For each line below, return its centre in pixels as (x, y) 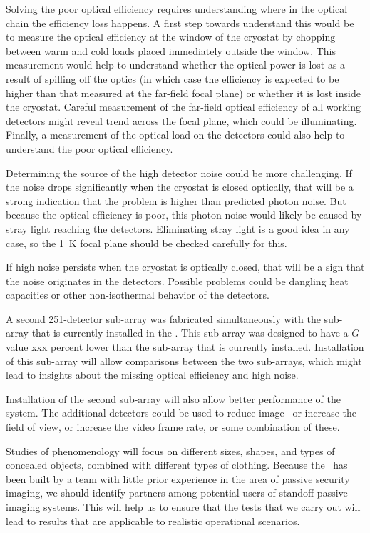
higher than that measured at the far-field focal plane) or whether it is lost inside (183, 93)
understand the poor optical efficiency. (89, 148)
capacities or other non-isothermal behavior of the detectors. (138, 295)
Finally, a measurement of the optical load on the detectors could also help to (175, 135)
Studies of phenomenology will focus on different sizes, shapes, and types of (170, 450)
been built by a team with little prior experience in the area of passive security (178, 478)
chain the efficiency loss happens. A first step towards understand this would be (180, 23)
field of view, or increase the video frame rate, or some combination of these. (173, 427)
